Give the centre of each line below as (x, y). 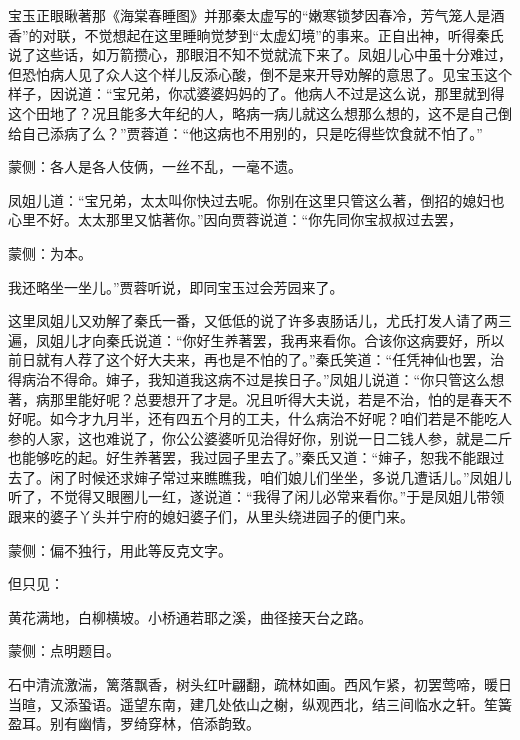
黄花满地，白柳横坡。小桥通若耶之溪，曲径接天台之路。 (190, 616)
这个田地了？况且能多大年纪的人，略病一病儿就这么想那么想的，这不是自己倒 (260, 112)
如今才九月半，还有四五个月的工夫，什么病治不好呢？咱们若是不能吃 (273, 418)
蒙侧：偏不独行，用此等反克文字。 (120, 549)
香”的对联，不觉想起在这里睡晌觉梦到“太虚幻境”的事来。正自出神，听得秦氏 (256, 34)
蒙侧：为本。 (50, 252)
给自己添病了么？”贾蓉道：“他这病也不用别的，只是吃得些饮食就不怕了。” (245, 132)
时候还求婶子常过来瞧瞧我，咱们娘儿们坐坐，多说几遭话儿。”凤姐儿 (294, 476)
